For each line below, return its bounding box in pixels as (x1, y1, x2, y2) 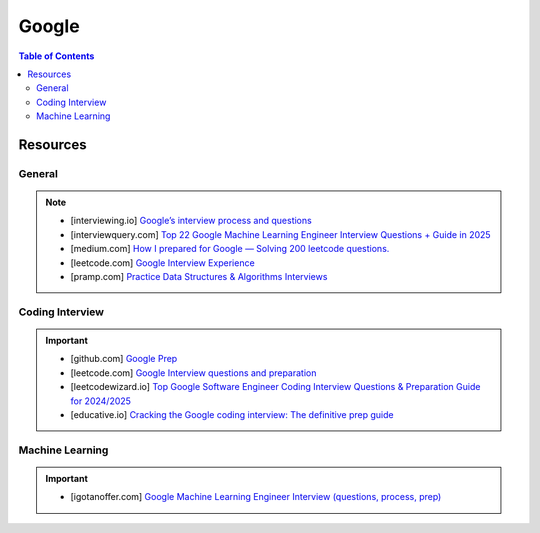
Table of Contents (18, 50, 95, 62)
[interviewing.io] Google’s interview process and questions (70, 215, 312, 227)
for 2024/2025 (70, 395, 132, 407)
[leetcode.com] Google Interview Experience (70, 256, 255, 269)
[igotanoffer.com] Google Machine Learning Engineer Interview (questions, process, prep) (70, 491, 442, 503)
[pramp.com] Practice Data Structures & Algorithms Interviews (70, 271, 328, 283)
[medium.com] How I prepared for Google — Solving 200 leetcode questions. (70, 243, 390, 255)
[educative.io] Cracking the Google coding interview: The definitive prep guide (70, 408, 394, 420)
